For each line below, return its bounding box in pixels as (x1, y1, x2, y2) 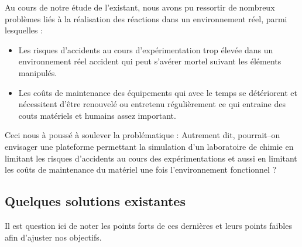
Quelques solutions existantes (5, 192, 186, 210)
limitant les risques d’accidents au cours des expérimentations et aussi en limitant (5, 152, 297, 164)
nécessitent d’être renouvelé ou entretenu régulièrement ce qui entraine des (18, 98, 286, 110)
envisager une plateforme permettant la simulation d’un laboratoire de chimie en (5, 140, 294, 152)
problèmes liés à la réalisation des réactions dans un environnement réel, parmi (5, 12, 287, 25)
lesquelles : (5, 24, 43, 36)
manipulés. (18, 66, 57, 78)
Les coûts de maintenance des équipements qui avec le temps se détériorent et (18, 86, 298, 98)
